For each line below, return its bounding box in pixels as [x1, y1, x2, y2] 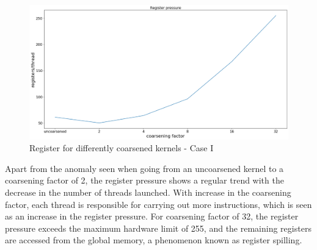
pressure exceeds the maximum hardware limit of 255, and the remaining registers [5, 221, 312, 234]
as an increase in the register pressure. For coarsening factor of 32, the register [5, 210, 299, 223]
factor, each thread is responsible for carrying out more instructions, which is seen [5, 198, 312, 210]
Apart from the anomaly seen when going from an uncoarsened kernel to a [5, 162, 284, 174]
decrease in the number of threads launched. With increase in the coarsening [5, 186, 291, 199]
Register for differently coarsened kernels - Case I [29, 141, 214, 154]
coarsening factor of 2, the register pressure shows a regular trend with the [5, 174, 284, 187]
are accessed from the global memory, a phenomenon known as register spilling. [5, 234, 302, 246]
